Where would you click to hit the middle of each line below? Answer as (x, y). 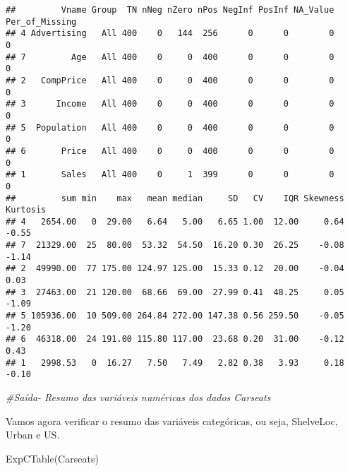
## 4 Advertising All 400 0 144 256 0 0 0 (170, 34)
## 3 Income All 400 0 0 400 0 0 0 (170, 104)
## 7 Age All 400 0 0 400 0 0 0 (170, 57)
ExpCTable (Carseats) (52, 458)
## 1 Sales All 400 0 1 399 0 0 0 (170, 175)
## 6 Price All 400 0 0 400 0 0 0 (170, 151)
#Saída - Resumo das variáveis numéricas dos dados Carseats (138, 397)
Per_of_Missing (41, 22)
